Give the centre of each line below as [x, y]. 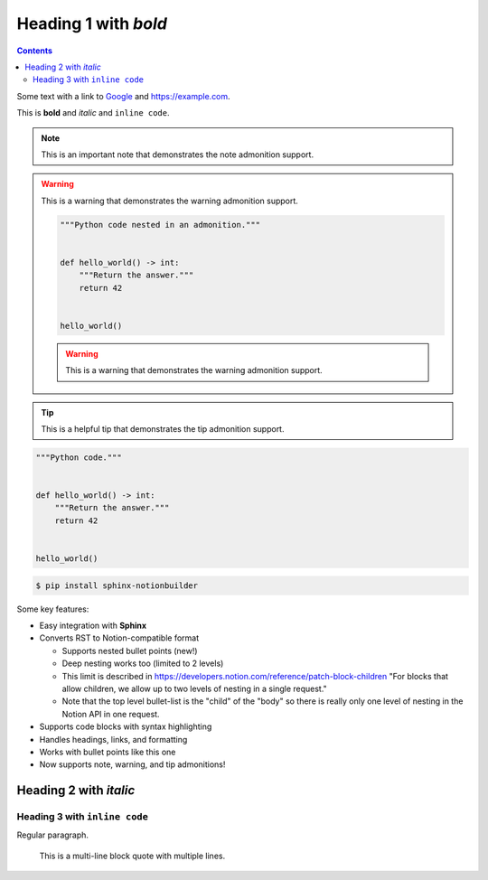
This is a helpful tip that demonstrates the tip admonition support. [163, 428]
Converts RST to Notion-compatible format [119, 638]
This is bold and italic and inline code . [93, 113]
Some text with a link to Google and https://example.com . [123, 96]
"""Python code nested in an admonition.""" [160, 225]
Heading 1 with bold [92, 23]
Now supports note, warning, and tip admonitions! [132, 764]
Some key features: [53, 609]
